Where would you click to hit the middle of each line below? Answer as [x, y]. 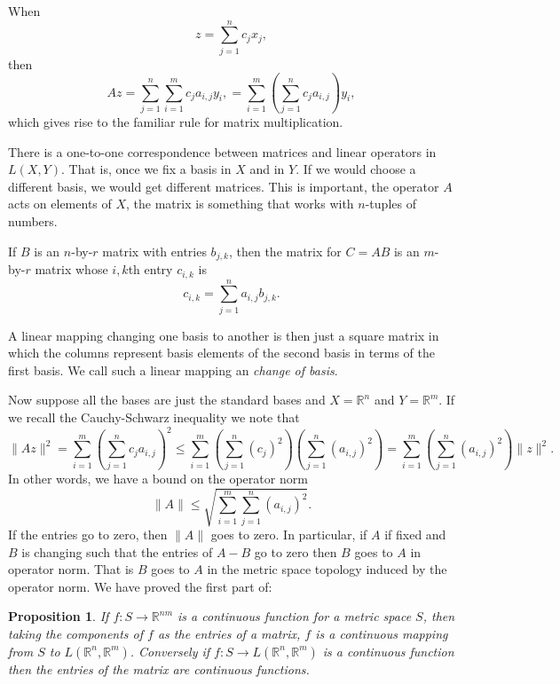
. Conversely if [170, 651]
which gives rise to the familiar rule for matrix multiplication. [176, 122]
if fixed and [415, 534]
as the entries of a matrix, [229, 633]
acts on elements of [60, 204]
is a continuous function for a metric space [295, 616]
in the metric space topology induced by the [327, 569]
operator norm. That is [71, 569]
